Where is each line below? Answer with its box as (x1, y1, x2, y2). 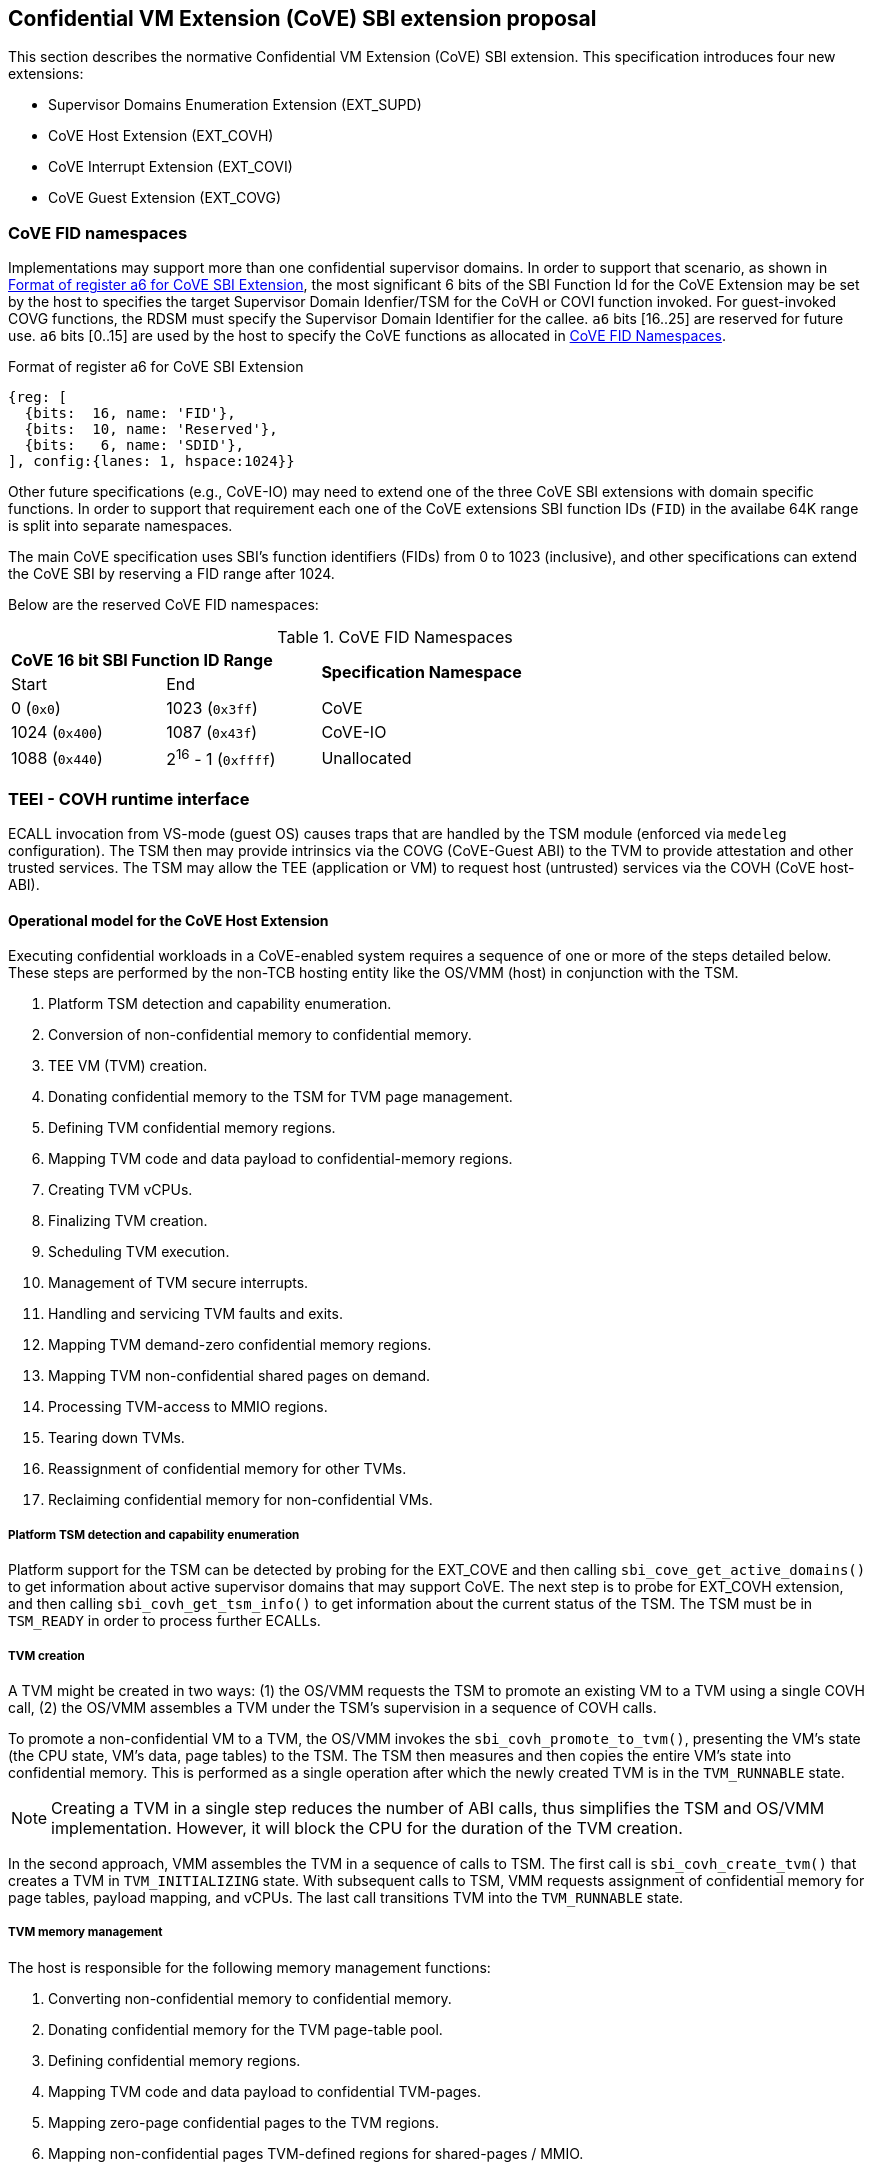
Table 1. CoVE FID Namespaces (277, 627, 513, 648)
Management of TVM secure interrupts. (48, 1274, 309, 1292)
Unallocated (321, 747, 412, 768)
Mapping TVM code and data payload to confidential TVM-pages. (48, 2082, 482, 2100)
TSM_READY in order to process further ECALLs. (8, 1612, 321, 1630)
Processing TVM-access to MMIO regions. (48, 1398, 328, 1416)
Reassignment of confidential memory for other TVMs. (48, 1460, 407, 1478)
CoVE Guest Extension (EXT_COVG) (48, 189, 282, 207)
